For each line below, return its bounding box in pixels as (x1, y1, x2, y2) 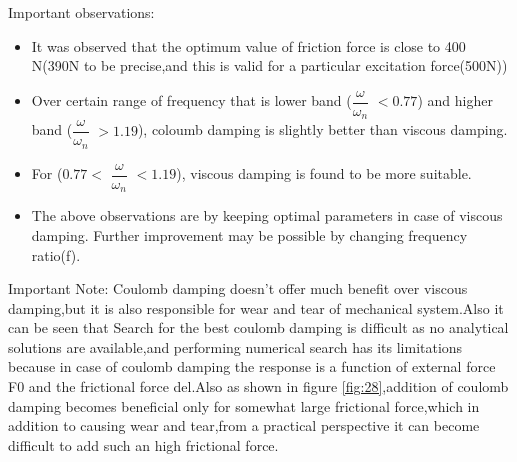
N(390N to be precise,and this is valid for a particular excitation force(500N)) (31, 55, 508, 76)
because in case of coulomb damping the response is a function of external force (8, 356, 496, 377)
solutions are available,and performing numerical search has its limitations (8, 336, 463, 357)
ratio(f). (31, 244, 81, 265)
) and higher (417, 90, 493, 111)
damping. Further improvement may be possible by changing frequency (31, 224, 468, 245)
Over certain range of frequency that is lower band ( (31, 90, 352, 111)
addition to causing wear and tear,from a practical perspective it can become (8, 415, 480, 436)
